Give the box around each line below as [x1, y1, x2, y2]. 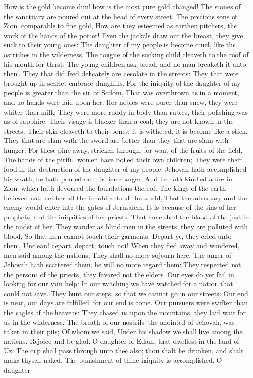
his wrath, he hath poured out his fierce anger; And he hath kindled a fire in [4, 173, 233, 183]
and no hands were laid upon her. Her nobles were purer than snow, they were [4, 97, 238, 107]
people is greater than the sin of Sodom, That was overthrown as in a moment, [4, 87, 239, 98]
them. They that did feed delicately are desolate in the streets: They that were [4, 68, 239, 79]
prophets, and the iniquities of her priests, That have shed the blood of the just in [4, 212, 249, 222]
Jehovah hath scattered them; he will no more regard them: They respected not [4, 259, 241, 270]
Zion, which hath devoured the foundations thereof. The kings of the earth [4, 183, 226, 193]
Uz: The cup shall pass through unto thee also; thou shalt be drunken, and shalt [4, 345, 244, 356]
